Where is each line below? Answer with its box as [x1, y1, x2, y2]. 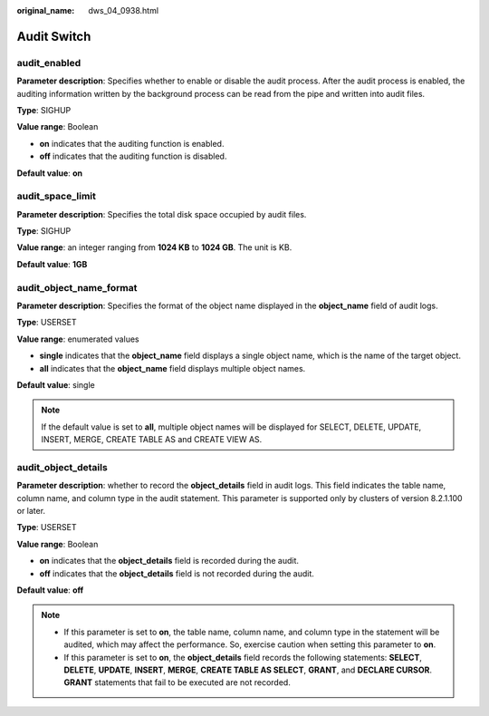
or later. [16, 506, 45, 516]
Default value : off [16, 585, 84, 595]
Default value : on [16, 168, 83, 179]
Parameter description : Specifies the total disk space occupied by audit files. [16, 208, 307, 219]
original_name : [16, 5, 75, 15]
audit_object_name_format [16, 281, 138, 294]
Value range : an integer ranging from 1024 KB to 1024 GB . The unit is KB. [16, 242, 292, 253]
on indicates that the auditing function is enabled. [39, 138, 225, 149]
